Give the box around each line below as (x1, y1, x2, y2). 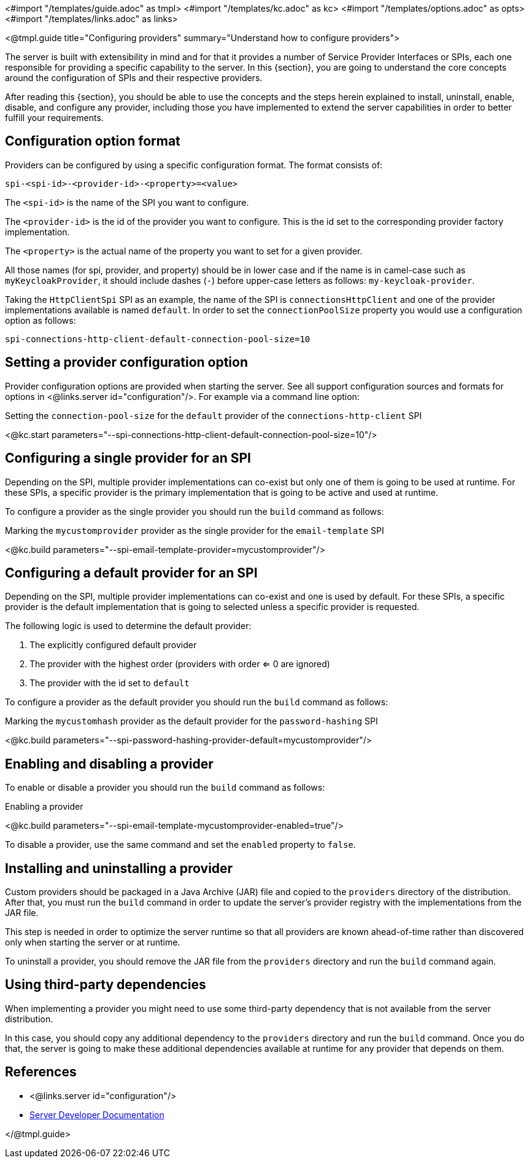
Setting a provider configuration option (5, 354, 249, 370)
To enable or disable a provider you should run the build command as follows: (5, 782, 325, 793)
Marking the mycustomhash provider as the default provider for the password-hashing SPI (5, 716, 378, 727)
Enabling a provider (5, 801, 83, 812)
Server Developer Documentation (29, 1109, 164, 1120)
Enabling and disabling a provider (5, 756, 214, 772)
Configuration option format (5, 133, 180, 149)
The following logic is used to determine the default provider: (5, 621, 252, 632)
